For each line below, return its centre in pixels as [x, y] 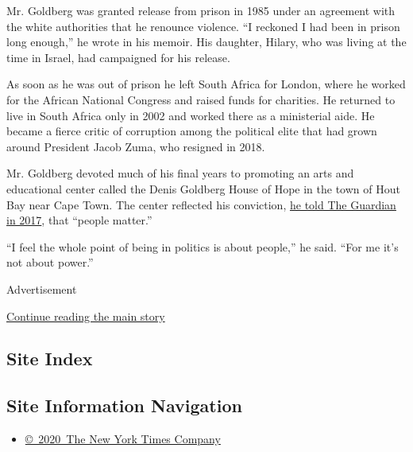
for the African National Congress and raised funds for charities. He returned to [201, 99]
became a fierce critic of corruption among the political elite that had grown [192, 131]
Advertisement [42, 288]
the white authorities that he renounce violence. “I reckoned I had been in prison [203, 26]
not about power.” [50, 262]
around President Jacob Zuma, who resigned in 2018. [136, 146]
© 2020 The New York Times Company [123, 439]
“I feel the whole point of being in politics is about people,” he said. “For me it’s [203, 246]
